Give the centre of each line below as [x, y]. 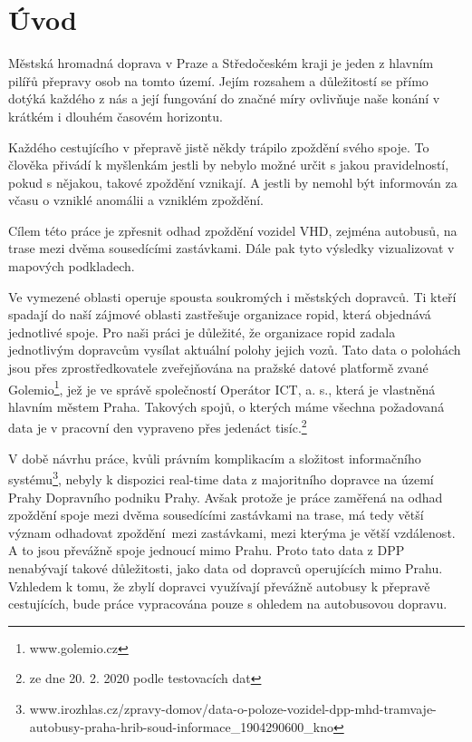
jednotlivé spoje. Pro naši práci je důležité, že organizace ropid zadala [202, 332]
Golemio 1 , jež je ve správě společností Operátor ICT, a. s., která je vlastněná [222, 387]
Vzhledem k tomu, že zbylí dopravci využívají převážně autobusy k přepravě [219, 586]
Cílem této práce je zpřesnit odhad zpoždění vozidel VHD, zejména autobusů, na [233, 230]
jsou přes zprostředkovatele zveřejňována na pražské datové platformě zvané [218, 368]
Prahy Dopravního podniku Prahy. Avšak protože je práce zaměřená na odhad [226, 497]
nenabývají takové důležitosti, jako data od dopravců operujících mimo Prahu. [226, 567]
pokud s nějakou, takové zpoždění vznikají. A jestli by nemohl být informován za [233, 182]
